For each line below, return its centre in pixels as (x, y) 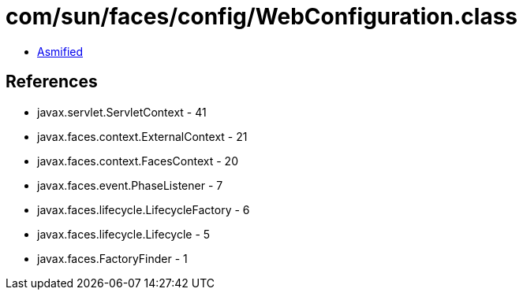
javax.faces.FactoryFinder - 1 (112, 258)
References (52, 82)
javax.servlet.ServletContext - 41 (122, 112)
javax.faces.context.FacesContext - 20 (138, 161)
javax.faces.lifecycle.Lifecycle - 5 (124, 234)
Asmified (60, 51)
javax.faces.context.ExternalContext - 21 (142, 136)
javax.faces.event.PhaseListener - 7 (130, 185)
